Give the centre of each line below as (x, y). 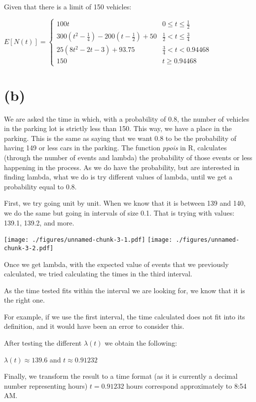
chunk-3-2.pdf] (29, 248)
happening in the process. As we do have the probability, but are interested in (122, 167)
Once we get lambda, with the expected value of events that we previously (116, 264)
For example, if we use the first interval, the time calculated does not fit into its (125, 316)
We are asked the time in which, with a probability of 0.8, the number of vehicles (127, 118)
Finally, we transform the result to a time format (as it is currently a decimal (121, 376)
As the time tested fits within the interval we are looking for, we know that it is (125, 290)
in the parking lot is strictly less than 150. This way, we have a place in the (118, 128)
